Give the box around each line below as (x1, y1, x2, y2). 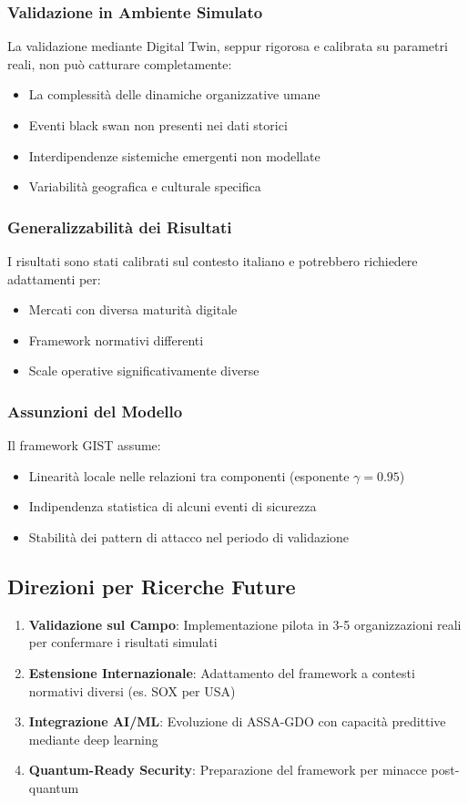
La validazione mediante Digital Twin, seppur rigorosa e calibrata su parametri (7, 36, 448, 56)
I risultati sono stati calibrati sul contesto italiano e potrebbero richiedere (7, 252, 418, 270)
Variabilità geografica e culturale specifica (28, 177, 261, 196)
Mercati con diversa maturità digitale (28, 300, 238, 319)
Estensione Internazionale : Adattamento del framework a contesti (28, 663, 415, 682)
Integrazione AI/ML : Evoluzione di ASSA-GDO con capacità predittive (28, 712, 446, 731)
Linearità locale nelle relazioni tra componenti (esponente (28, 466, 350, 485)
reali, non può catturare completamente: (7, 54, 232, 73)
